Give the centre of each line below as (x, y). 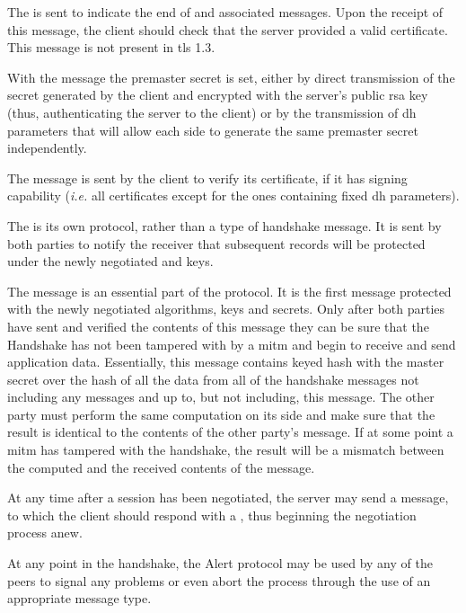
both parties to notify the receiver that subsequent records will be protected (216, 243)
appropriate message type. (79, 598)
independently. (47, 148)
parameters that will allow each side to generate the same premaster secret (213, 130)
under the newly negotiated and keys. (110, 261)
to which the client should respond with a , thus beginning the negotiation (212, 515)
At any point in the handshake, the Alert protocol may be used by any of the (220, 563)
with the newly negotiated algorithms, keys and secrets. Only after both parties (226, 309)
